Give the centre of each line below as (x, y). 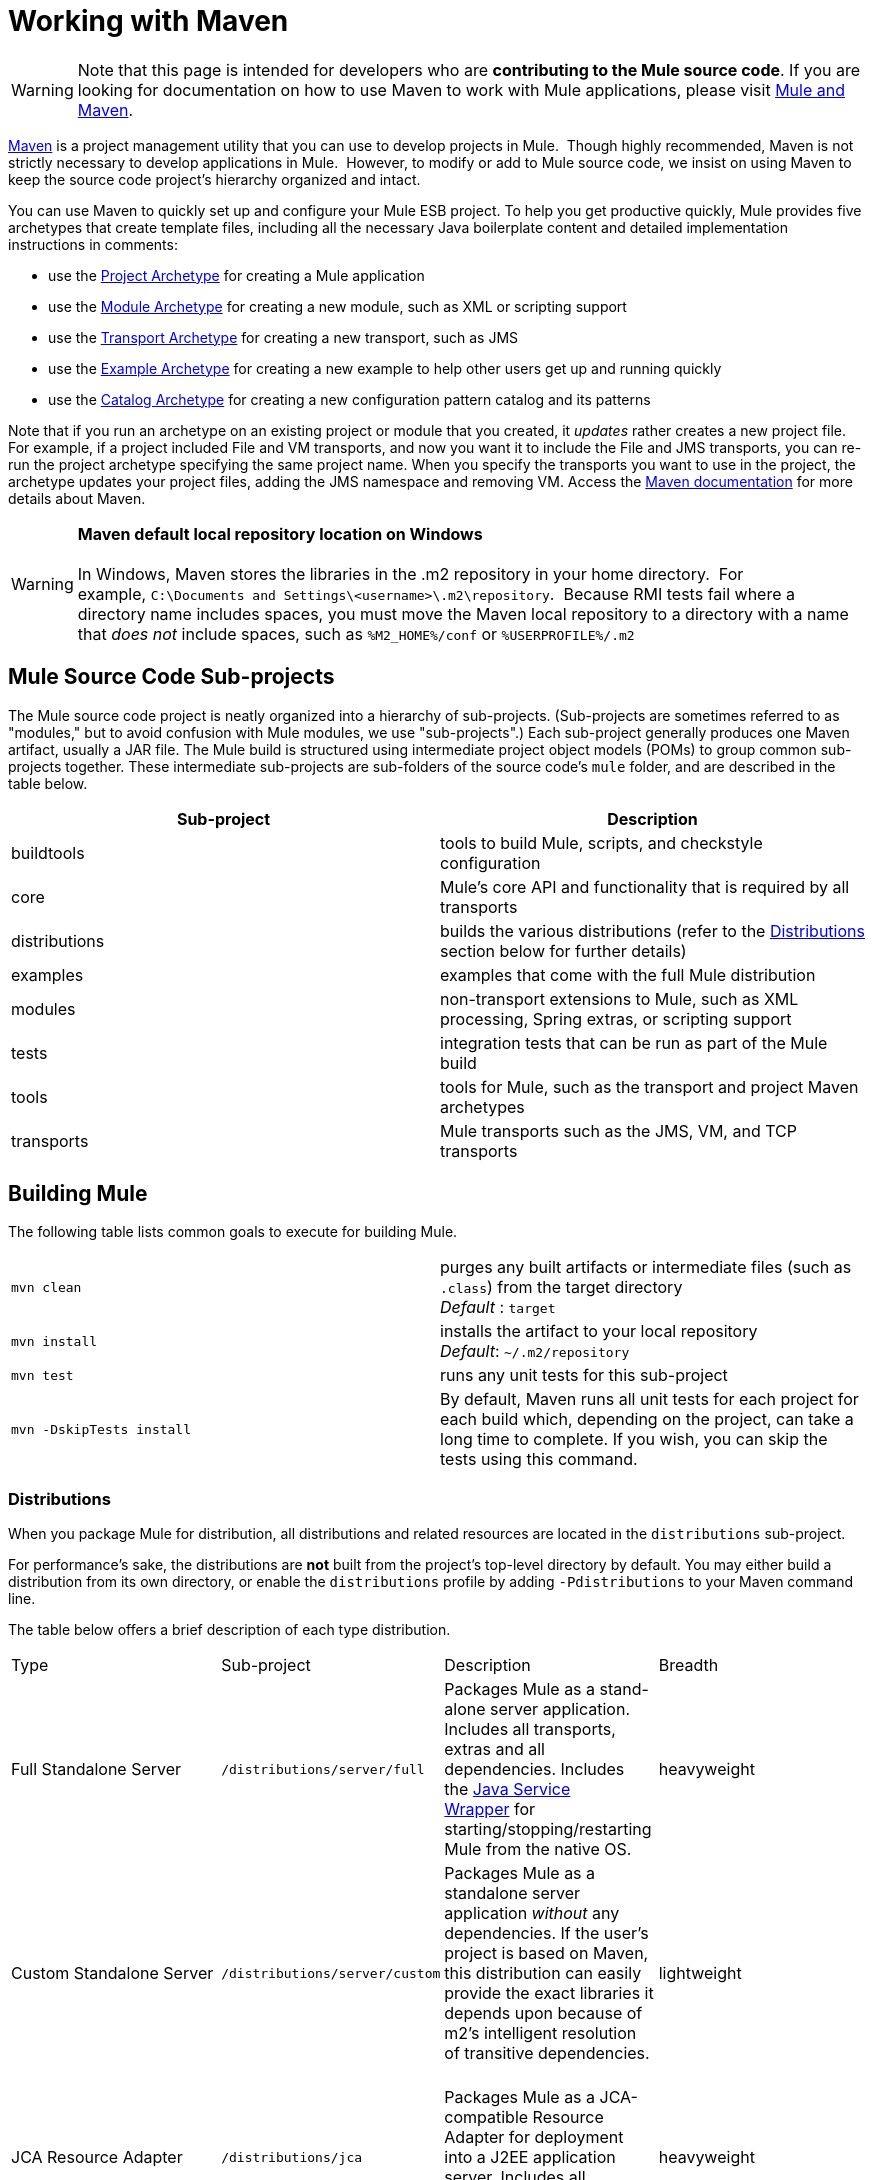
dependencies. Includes (534, 1769)
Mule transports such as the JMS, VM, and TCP (618, 1130)
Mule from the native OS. (538, 1849)
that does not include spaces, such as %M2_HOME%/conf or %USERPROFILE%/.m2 (356, 633)
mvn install (54, 1341)
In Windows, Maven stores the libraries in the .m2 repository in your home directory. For (410, 573)
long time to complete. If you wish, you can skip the (634, 1439)
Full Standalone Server (96, 1769)
